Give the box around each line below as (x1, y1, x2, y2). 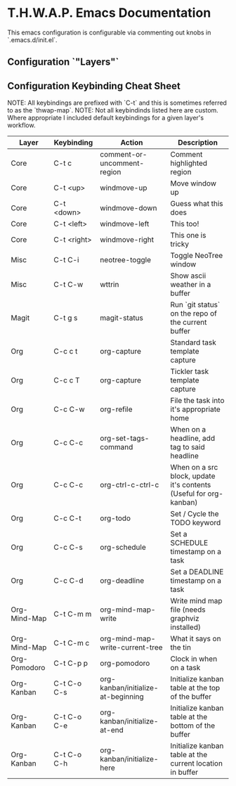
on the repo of (170, 309, 218, 318)
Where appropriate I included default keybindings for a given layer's (7, 114, 204, 122)
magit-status (100, 313, 144, 323)
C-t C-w (53, 280, 84, 290)
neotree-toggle (100, 255, 151, 265)
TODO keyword (170, 518, 221, 528)
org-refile (100, 404, 133, 414)
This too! (170, 219, 199, 229)
